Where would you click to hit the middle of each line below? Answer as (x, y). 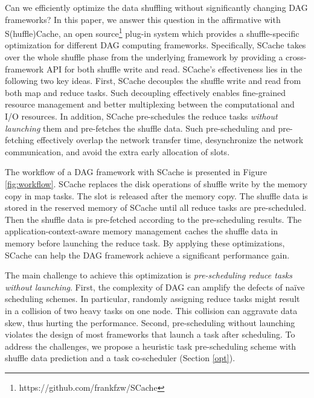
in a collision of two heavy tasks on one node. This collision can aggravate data (151, 310)
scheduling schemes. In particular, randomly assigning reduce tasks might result (152, 299)
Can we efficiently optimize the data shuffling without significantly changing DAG (156, 7)
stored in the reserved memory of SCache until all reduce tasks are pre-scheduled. (156, 207)
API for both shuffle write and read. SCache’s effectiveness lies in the (174, 69)
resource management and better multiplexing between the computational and (150, 104)
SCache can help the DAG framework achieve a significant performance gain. (147, 255)
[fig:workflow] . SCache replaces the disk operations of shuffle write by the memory (156, 183)
